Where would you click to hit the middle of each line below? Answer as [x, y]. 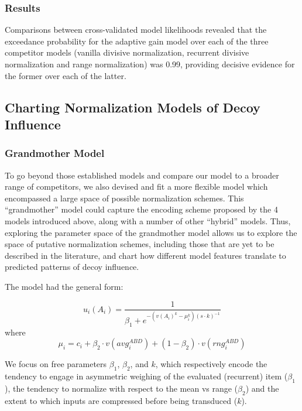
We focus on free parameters [56, 364]
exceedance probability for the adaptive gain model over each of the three [137, 41]
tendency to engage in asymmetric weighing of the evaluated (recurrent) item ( [146, 376]
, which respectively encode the [211, 364]
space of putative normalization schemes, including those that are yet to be [140, 244]
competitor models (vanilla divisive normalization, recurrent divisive [127, 52]
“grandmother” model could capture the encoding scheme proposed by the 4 [141, 209]
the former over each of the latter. [66, 75]
